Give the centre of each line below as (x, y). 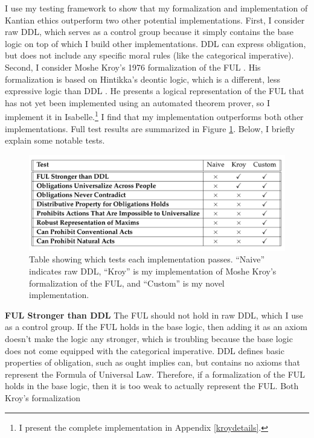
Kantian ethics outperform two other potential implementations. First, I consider (155, 20)
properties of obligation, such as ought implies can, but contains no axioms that (153, 362)
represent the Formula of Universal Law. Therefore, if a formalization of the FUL (155, 374)
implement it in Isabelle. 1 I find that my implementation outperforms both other (154, 116)
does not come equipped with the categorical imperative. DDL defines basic (145, 350)
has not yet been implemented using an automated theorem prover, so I (137, 102)
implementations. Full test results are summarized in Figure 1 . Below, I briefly (150, 128)
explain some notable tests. (55, 140)
